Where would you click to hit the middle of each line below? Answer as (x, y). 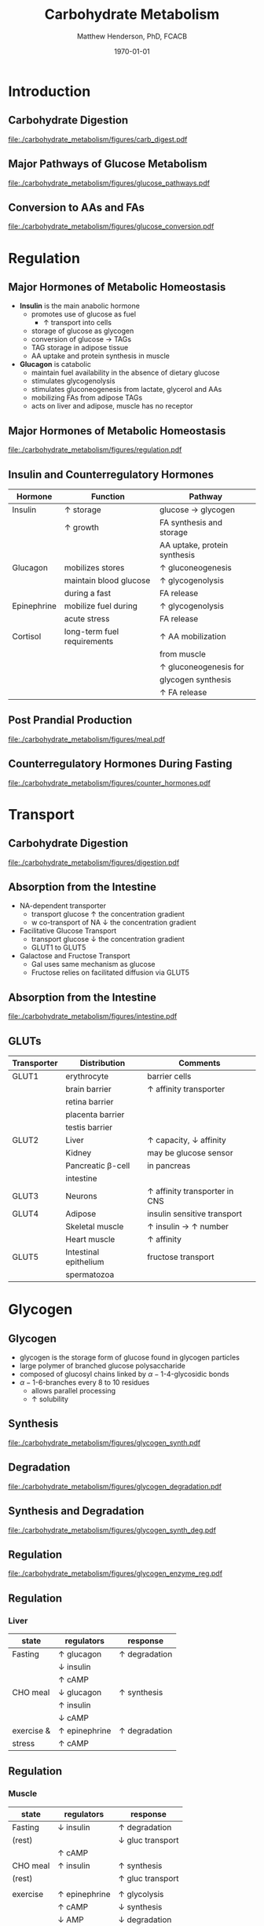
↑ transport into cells (77, 323)
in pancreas (169, 1166)
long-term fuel (92, 632)
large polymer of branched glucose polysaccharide (103, 1366)
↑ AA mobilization (193, 636)
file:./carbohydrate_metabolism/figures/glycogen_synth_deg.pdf (112, 1530)
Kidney (79, 1153)
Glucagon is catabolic (55, 364)
